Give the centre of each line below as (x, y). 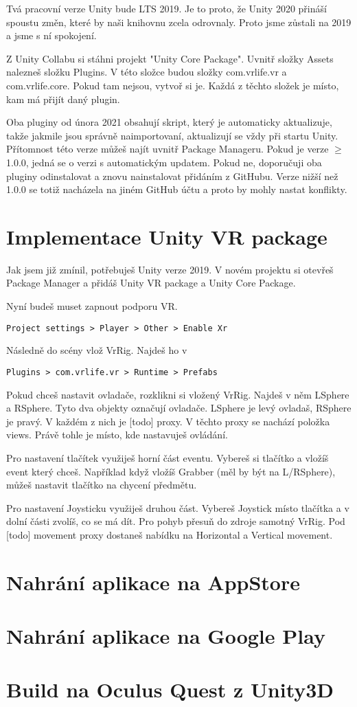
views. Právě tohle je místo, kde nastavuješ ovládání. (117, 435)
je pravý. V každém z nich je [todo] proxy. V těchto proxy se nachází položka (168, 421)
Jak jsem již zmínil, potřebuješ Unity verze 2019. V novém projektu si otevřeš (170, 269)
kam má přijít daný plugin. (63, 99)
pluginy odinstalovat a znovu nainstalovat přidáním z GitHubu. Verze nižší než (172, 176)
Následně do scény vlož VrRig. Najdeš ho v (97, 350)
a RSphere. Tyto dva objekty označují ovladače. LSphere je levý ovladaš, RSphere (179, 408)
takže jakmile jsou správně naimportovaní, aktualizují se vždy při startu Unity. (172, 135)
